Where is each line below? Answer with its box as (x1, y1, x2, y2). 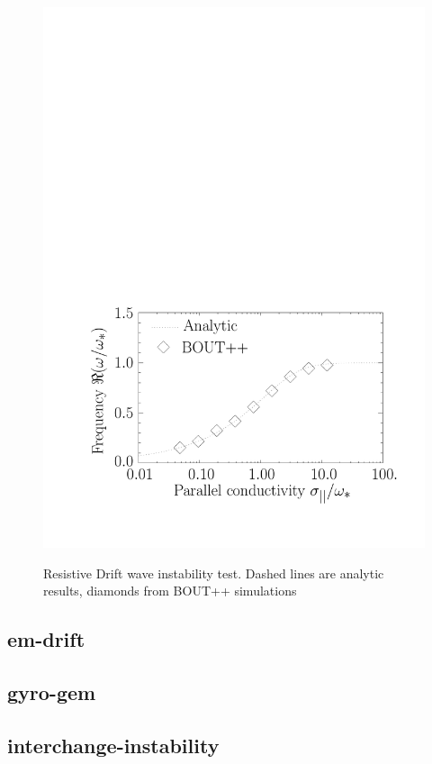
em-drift (7, 625, 85, 653)
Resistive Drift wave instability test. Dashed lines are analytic (43, 563, 384, 582)
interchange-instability (7, 731, 220, 759)
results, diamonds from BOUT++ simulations (43, 581, 297, 600)
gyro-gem (7, 678, 96, 705)
